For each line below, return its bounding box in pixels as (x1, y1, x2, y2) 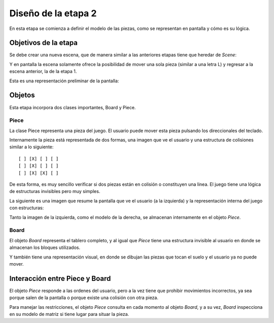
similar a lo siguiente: (9, 144, 54, 150)
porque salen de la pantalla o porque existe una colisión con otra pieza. (9, 295, 158, 301)
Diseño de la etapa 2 (9, 8, 97, 19)
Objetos (9, 91, 35, 100)
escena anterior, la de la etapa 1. (9, 69, 77, 75)
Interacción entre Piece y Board (9, 274, 111, 283)
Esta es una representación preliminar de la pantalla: (9, 78, 119, 84)
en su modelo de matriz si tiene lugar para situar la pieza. (9, 311, 129, 317)
